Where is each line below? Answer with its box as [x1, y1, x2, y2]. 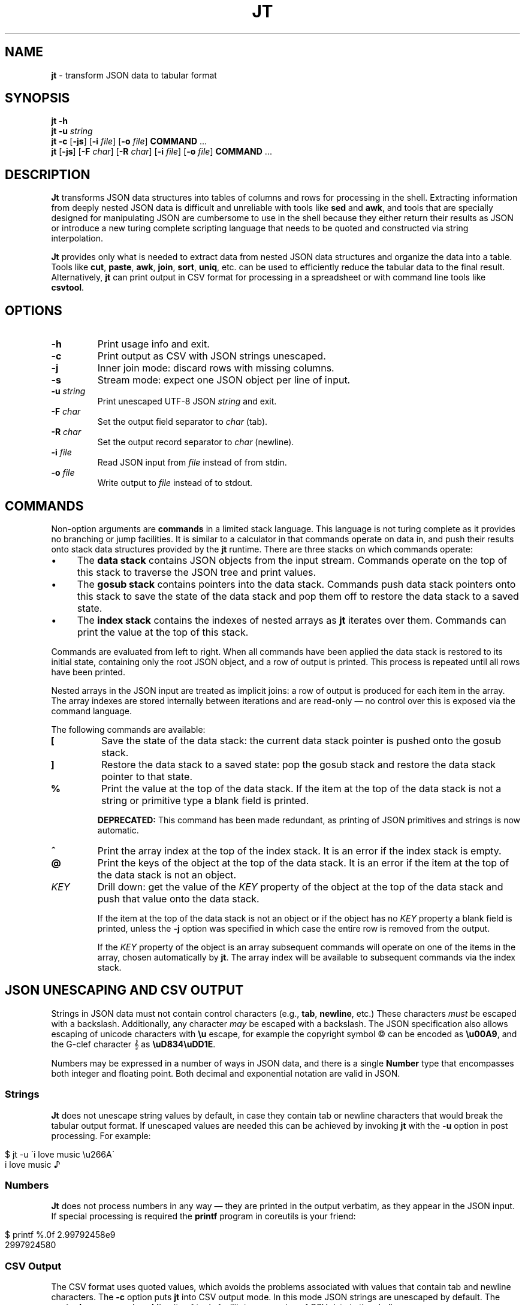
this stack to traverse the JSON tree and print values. [77, 566, 316, 578]
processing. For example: [51, 1130, 151, 1141]
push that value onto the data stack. [97, 892, 260, 905]
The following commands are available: [51, 724, 206, 735]
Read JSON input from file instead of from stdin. [97, 457, 287, 468]
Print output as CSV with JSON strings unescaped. [97, 350, 326, 362]
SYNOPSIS [5, 90, 70, 106]
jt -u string [51, 126, 93, 137]
